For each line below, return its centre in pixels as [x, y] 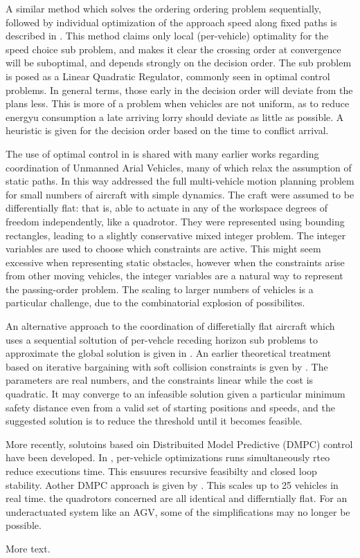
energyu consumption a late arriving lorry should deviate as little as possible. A [175, 117]
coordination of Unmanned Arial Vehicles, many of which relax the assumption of [179, 167]
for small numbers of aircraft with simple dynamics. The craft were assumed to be [180, 194]
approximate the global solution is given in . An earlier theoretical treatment [169, 353]
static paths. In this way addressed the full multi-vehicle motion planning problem [180, 181]
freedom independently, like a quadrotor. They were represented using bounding [175, 221]
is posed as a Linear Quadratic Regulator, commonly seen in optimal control [168, 76]
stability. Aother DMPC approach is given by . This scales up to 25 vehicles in [172, 484]
